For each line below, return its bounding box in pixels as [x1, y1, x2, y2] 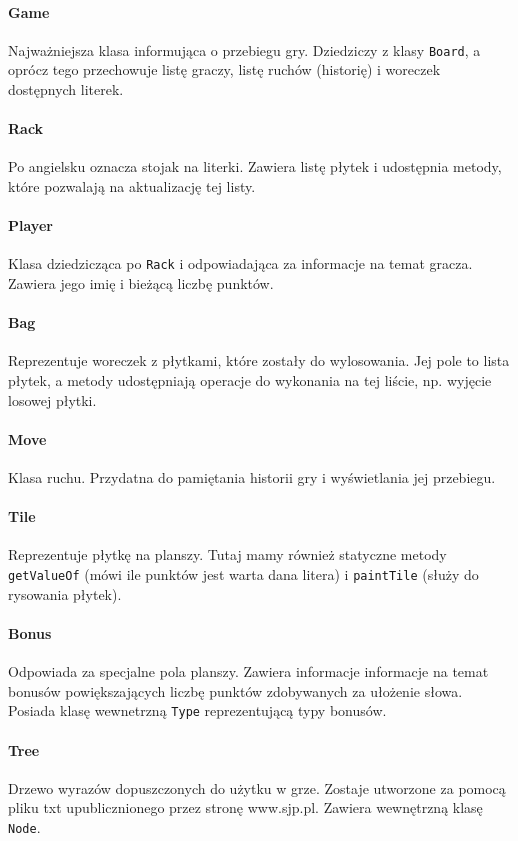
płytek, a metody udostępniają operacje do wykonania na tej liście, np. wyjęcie [8, 370, 492, 391]
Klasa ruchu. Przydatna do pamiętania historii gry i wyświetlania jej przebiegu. [8, 467, 496, 488]
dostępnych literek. [8, 79, 124, 100]
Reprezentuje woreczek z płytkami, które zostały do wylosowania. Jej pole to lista [8, 350, 510, 371]
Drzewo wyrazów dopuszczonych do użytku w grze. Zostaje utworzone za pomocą [8, 777, 506, 798]
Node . [8, 816, 41, 837]
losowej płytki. [8, 389, 97, 410]
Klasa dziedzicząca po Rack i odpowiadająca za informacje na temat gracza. [8, 253, 473, 274]
